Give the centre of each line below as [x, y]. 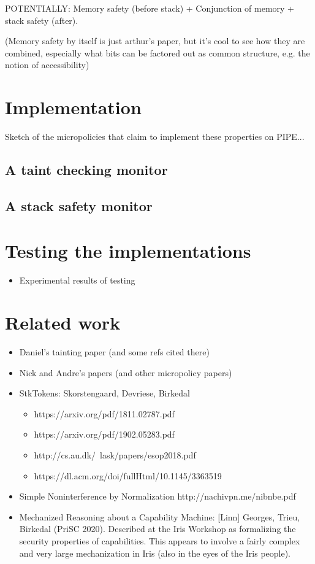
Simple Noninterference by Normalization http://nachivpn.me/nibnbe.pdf [157, 496]
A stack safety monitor [79, 205]
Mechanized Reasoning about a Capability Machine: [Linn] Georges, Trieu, [160, 516]
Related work [63, 323]
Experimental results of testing [77, 280]
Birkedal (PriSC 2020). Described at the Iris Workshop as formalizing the [157, 529]
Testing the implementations [128, 251]
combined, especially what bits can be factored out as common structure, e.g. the [157, 52]
